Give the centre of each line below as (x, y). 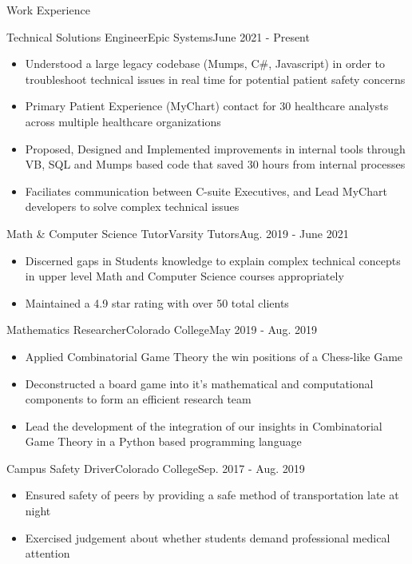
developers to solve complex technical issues (132, 207)
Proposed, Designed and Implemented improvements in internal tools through (215, 148)
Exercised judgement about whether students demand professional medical (208, 537)
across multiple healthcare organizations (123, 121)
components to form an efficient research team (138, 399)
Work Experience (48, 10)
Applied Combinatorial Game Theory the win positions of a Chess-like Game (214, 356)
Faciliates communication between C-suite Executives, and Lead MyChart (206, 191)
